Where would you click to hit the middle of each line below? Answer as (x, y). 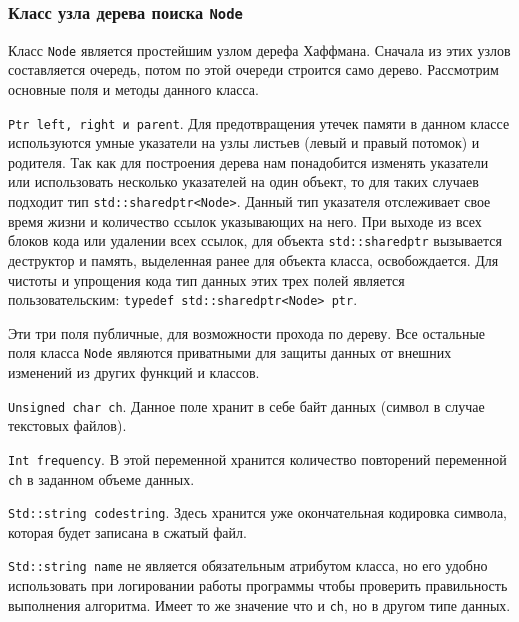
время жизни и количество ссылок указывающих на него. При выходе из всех (245, 220)
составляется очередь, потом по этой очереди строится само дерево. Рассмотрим (253, 69)
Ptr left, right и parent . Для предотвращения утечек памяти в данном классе (259, 122)
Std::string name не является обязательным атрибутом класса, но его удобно (248, 565)
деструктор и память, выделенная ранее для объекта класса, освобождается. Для (253, 259)
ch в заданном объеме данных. (101, 478)
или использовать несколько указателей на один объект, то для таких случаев (243, 181)
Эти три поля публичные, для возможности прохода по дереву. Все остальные (247, 332)
